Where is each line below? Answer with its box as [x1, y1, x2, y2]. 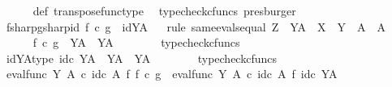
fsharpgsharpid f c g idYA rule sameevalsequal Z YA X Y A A [6, 18, 386, 35]
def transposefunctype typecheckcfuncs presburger [32, 2, 296, 19]
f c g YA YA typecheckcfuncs [32, 34, 240, 51]
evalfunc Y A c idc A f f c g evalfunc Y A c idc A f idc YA [6, 65, 338, 82]
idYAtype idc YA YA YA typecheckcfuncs [6, 49, 277, 66]
